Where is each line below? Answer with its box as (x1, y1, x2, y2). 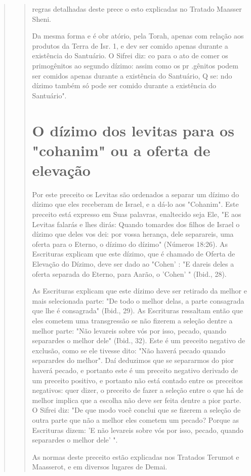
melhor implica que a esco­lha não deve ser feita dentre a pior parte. (32, 394, 241, 405)
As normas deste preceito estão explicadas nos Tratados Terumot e (32, 451, 239, 462)
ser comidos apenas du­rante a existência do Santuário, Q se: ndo (32, 70, 232, 81)
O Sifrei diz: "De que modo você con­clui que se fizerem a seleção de (32, 405, 241, 415)
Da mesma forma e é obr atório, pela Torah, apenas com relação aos (32, 30, 244, 41)
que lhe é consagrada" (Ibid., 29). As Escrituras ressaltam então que (32, 305, 243, 316)
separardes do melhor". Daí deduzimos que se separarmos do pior (32, 355, 234, 365)
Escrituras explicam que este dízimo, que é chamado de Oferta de (32, 248, 235, 259)
